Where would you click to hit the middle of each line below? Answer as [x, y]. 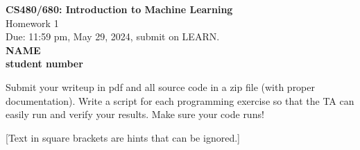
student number [44, 64]
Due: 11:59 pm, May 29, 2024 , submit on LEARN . [113, 36]
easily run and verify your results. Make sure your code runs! [135, 114]
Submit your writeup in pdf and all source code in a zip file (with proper [160, 86]
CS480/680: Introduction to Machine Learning [119, 9]
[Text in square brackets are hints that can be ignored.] [123, 137]
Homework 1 [32, 23]
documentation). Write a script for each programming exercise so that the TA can [180, 100]
